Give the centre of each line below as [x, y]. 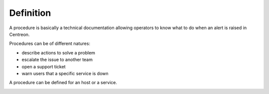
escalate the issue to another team [57, 60]
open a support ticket [44, 66]
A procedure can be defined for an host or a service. [63, 83]
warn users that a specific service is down [65, 73]
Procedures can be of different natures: [50, 44]
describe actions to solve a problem [59, 52]
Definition [30, 13]
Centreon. [19, 34]
